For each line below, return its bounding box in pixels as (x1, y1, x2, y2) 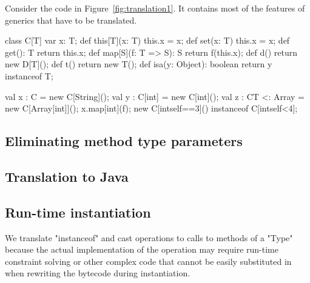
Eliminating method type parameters (5, 132, 243, 150)
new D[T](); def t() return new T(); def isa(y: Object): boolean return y (5, 58, 272, 70)
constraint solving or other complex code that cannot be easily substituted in (5, 255, 292, 267)
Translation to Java (5, 167, 129, 185)
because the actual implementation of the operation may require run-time (5, 243, 278, 256)
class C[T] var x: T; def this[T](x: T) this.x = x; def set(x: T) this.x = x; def (5, 34, 290, 47)
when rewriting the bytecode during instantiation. (5, 267, 190, 279)
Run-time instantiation (5, 202, 151, 221)
